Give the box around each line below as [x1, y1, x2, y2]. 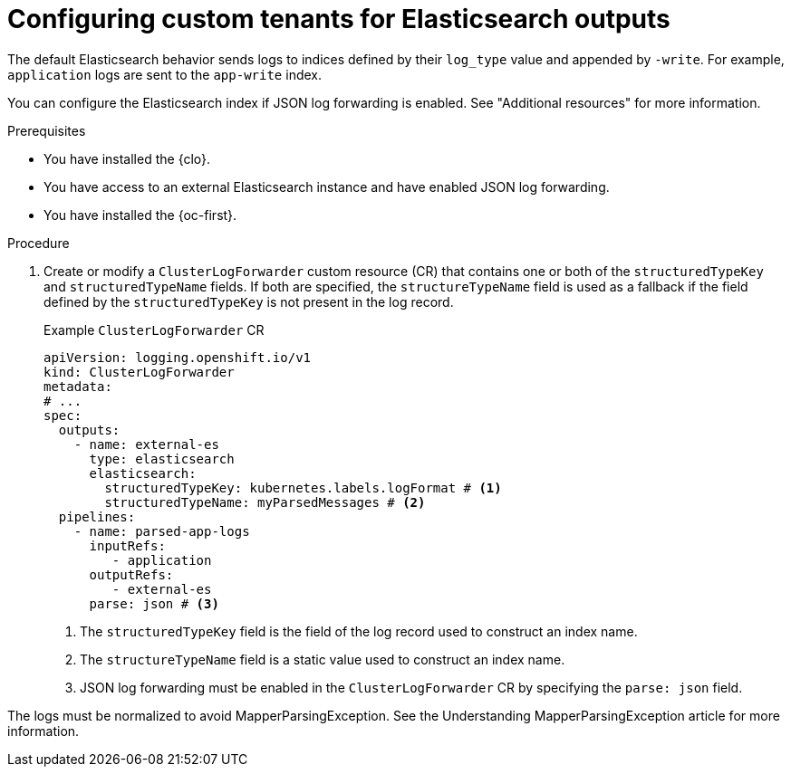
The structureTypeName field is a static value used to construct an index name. [80, 651, 565, 667]
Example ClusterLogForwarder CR [43, 321, 265, 338]
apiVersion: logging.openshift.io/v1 [43, 349, 312, 365]
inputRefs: [89, 538, 166, 553]
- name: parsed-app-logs [73, 523, 250, 539]
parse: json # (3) [89, 596, 219, 611]
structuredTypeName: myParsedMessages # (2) [104, 494, 426, 510]
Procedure [7, 234, 70, 251]
